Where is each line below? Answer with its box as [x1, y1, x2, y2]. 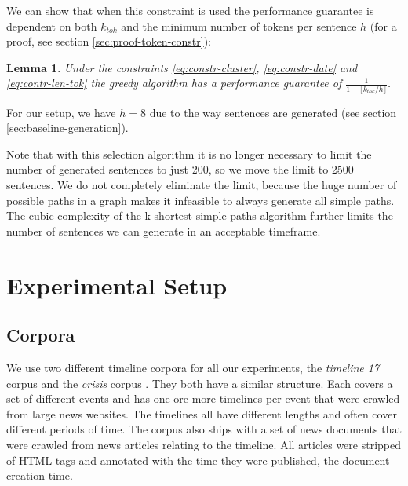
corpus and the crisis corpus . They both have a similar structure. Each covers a [6, 375, 393, 391]
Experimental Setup [6, 269, 228, 301]
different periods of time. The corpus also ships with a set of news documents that [6, 421, 402, 437]
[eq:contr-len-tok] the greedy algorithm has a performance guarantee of [6, 75, 342, 91]
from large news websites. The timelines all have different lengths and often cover [6, 405, 397, 422]
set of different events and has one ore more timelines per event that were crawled [6, 390, 400, 407]
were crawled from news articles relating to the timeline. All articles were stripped [6, 436, 402, 452]
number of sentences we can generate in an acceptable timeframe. [6, 222, 321, 239]
